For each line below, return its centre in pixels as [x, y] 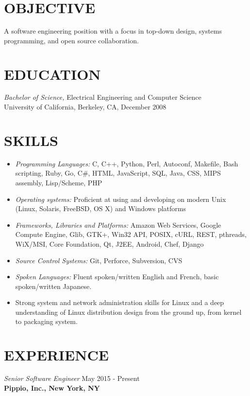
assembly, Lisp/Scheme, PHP [59, 182]
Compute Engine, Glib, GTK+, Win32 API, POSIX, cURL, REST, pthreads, [131, 234]
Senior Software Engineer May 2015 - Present [72, 378]
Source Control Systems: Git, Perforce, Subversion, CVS [99, 260]
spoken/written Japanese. [53, 286]
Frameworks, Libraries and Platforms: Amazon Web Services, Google [118, 225]
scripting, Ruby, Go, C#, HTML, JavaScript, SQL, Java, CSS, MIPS [118, 173]
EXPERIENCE [56, 355]
